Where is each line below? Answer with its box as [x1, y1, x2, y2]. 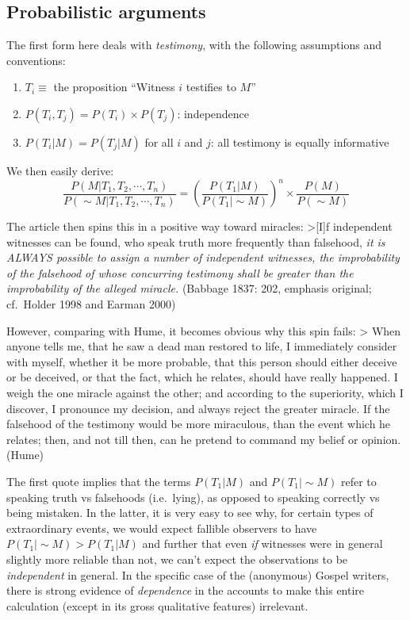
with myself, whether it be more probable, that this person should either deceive [6, 353, 397, 369]
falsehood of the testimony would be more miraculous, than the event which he [6, 415, 391, 432]
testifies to [186, 78, 236, 95]
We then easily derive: [6, 162, 114, 178]
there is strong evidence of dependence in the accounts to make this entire [6, 582, 365, 599]
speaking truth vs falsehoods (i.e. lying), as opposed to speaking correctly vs [6, 488, 380, 505]
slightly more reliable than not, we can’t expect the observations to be [6, 550, 348, 567]
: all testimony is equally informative [210, 133, 389, 150]
